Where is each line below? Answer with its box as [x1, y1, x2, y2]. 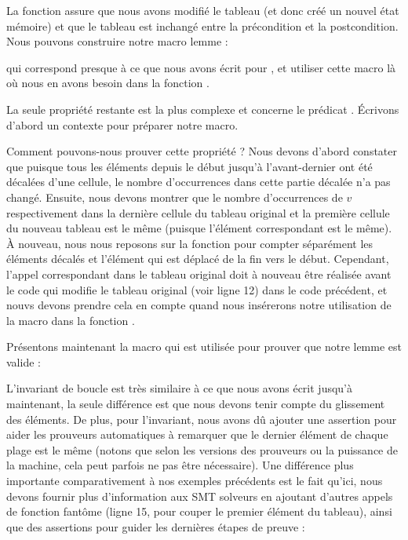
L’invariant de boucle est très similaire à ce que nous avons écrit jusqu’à [6, 380, 352, 396]
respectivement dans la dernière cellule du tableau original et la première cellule [6, 204, 390, 221]
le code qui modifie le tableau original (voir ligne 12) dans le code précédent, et [6, 281, 388, 297]
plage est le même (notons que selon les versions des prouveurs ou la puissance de [6, 441, 398, 458]
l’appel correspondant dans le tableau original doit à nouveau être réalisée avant [6, 265, 392, 282]
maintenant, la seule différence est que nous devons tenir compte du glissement [6, 396, 385, 412]
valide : [6, 353, 41, 370]
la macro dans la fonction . [6, 312, 135, 328]
